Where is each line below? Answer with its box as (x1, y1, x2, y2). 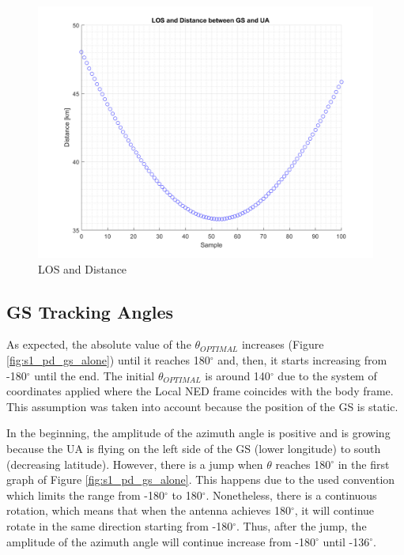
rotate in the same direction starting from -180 (6, 517, 233, 534)
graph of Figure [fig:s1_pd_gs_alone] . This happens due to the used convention (6, 471, 395, 488)
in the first (338, 455, 390, 472)
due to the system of (278, 367, 377, 383)
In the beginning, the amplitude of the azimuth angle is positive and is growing (6, 425, 391, 441)
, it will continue (294, 502, 375, 519)
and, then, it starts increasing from (217, 351, 387, 368)
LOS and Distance (38, 260, 127, 277)
